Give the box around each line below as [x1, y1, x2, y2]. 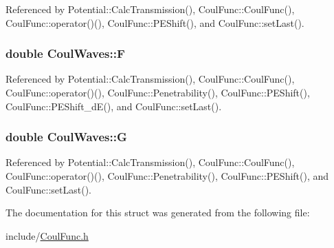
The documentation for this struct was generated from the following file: [5, 205, 310, 220]
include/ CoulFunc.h [5, 228, 89, 242]
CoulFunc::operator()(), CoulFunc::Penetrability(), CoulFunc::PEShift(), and [5, 169, 329, 183]
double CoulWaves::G [5, 128, 127, 145]
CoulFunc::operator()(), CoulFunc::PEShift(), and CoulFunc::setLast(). [5, 15, 304, 30]
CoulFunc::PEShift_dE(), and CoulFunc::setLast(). [5, 99, 222, 113]
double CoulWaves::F [5, 45, 125, 62]
